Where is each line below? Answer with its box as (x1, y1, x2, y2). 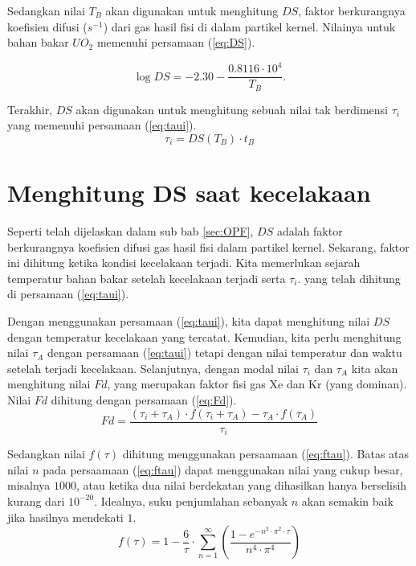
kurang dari (7, 492, 65, 509)
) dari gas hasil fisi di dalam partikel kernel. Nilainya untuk (103, 18, 396, 35)
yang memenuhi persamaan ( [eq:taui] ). (7, 117, 197, 133)
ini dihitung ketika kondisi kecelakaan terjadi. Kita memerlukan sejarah (7, 254, 361, 271)
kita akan (351, 359, 398, 376)
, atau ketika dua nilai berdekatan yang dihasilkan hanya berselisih (76, 477, 407, 494)
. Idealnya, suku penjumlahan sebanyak (94, 492, 288, 509)
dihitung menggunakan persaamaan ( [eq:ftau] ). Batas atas (122, 445, 410, 462)
